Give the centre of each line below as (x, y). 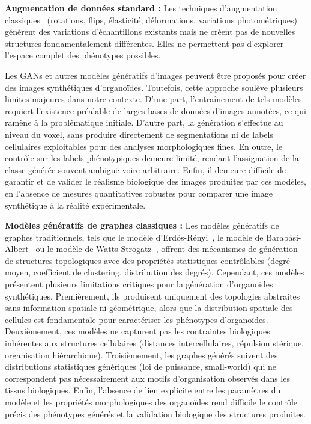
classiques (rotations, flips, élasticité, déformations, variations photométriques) (151, 20)
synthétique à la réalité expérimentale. (75, 205)
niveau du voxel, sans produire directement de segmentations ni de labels (139, 134)
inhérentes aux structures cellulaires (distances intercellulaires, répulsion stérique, (155, 343)
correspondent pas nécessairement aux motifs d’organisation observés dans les (147, 378)
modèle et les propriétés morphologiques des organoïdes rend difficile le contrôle (151, 402)
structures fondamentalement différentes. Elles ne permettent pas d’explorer (144, 43)
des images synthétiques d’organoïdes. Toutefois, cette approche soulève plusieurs (154, 87)
